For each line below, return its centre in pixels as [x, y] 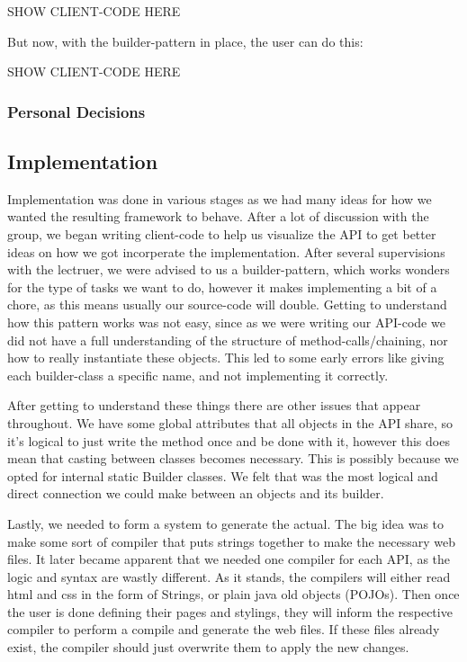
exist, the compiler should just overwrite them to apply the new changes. [208, 647]
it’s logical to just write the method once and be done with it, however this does [229, 440]
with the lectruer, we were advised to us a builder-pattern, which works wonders [229, 269]
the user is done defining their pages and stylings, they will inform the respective [230, 611]
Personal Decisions [76, 111]
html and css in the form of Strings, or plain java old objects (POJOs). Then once [233, 594]
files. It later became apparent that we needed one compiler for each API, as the [229, 559]
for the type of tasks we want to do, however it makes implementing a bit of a [222, 286]
